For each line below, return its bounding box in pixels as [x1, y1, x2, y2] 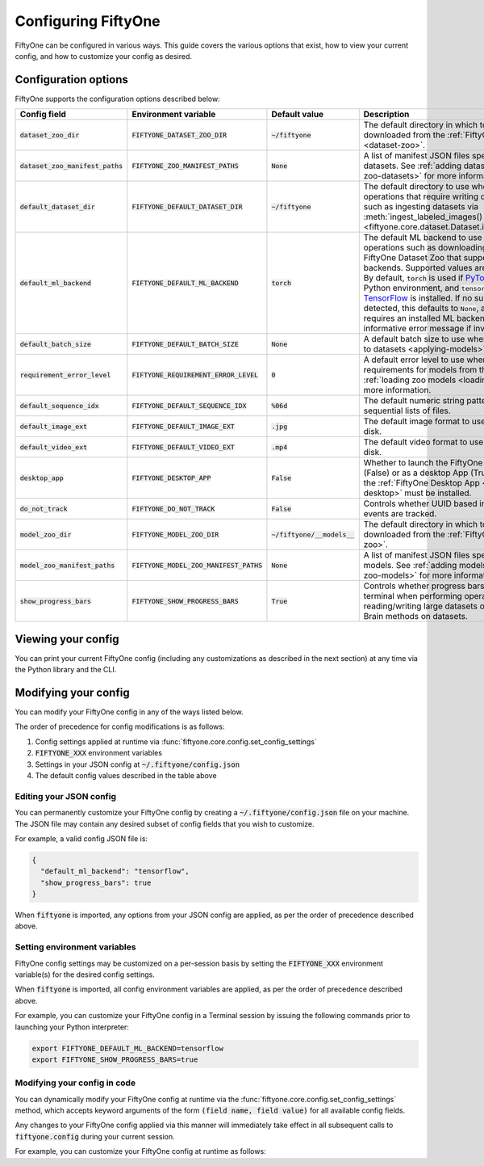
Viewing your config [15, 632, 119, 646]
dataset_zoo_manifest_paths [19, 162, 123, 170]
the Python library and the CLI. [15, 665, 117, 675]
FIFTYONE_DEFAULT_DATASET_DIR [131, 202, 243, 211]
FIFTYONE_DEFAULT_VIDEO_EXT [131, 443, 236, 452]
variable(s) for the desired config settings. [15, 970, 155, 979]
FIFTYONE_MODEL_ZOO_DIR [131, 530, 219, 539]
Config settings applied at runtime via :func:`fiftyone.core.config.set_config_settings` [35, 736, 318, 747]
